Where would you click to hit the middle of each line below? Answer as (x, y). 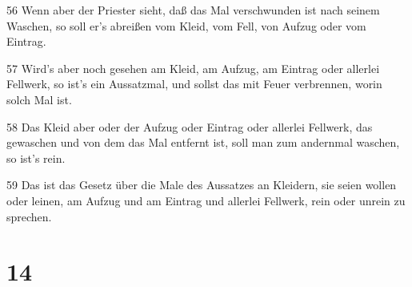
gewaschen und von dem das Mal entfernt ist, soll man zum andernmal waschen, (203, 142)
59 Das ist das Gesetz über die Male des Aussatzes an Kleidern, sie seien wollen (202, 185)
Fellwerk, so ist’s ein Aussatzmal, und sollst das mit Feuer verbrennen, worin (194, 84)
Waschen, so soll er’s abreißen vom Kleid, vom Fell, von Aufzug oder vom (186, 25)
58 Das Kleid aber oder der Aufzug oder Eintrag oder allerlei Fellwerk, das (190, 126)
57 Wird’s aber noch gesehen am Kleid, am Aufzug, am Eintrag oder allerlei (193, 68)
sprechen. (29, 216)
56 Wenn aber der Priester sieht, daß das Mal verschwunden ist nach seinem (193, 10)
